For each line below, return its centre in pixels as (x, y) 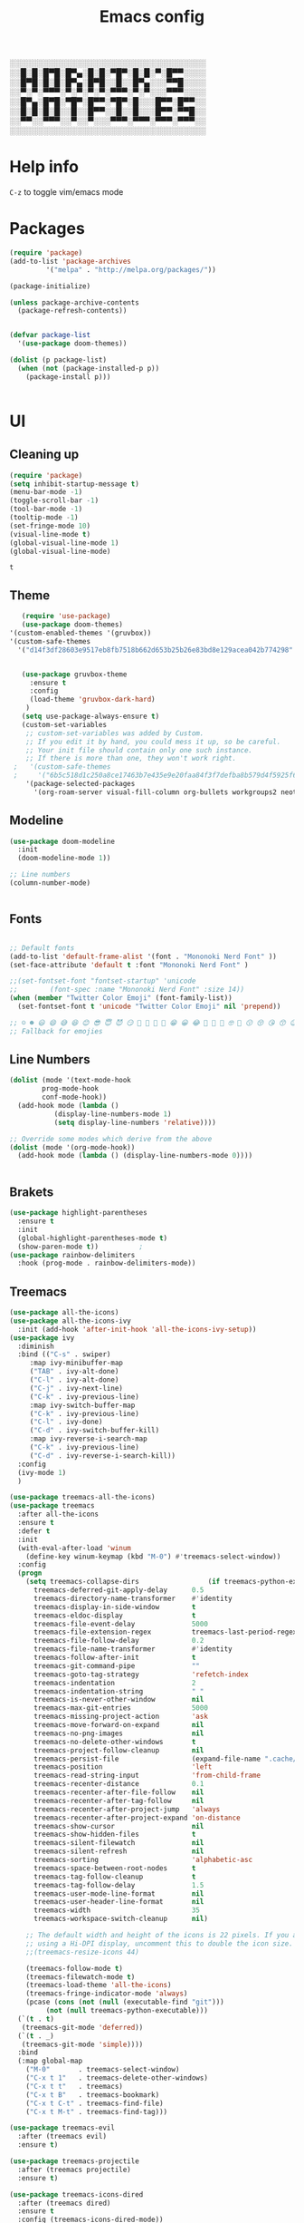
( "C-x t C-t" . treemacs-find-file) (95, 2103)
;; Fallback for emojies (56, 1031)
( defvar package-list (50, 335)
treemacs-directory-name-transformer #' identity (133, 1598)
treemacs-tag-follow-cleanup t (114, 1877)
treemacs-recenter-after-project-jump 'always (127, 1809)
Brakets (32, 1192)
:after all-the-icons (58, 1514)
